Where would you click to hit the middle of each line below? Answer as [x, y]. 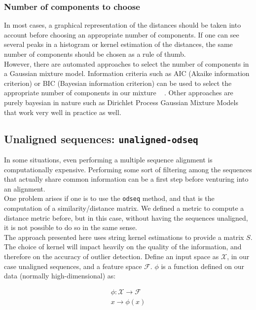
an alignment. [25, 188]
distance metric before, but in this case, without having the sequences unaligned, [126, 217]
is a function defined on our [202, 266]
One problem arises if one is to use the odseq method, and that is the [109, 198]
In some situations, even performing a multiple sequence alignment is [108, 159]
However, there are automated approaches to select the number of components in [127, 63]
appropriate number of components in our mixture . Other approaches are [119, 93]
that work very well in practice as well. [63, 112]
